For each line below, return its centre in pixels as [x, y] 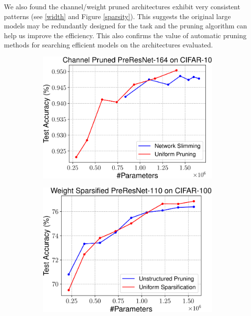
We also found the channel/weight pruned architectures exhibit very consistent [122, 6]
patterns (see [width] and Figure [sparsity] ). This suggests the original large [117, 16]
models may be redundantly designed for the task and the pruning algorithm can [125, 26]
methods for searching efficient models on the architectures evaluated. [109, 45]
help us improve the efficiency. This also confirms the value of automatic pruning [125, 35]
